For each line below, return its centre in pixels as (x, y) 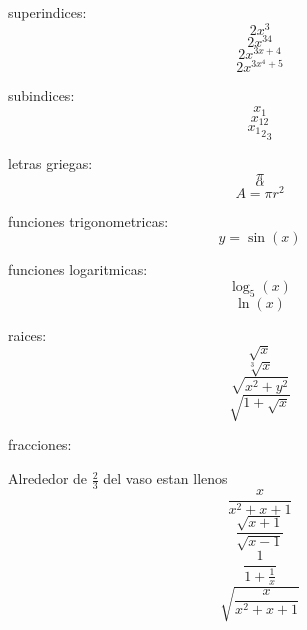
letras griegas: (50, 163)
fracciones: (40, 444)
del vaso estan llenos (165, 478)
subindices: (41, 95)
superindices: (47, 12)
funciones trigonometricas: (88, 220)
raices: (27, 334)
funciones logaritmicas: (78, 269)
